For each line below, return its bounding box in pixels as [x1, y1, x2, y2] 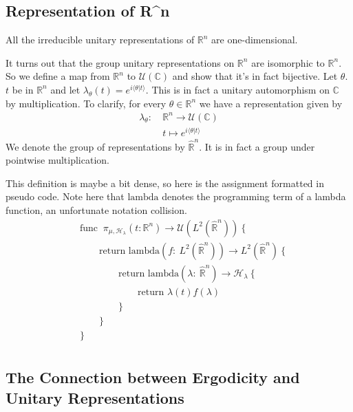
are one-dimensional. [211, 32, 298, 47]
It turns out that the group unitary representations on [6, 55, 235, 69]
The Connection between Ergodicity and [6, 367, 300, 388]
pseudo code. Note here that [6, 189, 125, 204]
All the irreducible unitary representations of [6, 32, 195, 47]
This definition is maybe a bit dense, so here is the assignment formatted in [6, 175, 324, 190]
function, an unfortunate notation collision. [6, 202, 187, 217]
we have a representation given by [199, 96, 343, 110]
